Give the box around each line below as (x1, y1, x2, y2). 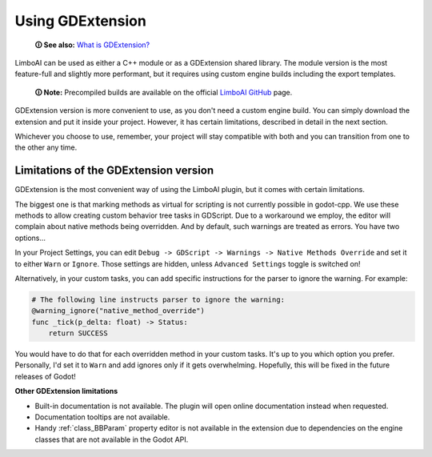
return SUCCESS (48, 329, 108, 338)
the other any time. (14, 142, 78, 152)
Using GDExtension (14, 12, 147, 30)
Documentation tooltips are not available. (34, 412, 170, 422)
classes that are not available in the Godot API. (34, 435, 189, 444)
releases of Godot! (14, 371, 76, 381)
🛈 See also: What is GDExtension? (34, 40, 150, 50)
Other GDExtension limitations (14, 387, 118, 396)
